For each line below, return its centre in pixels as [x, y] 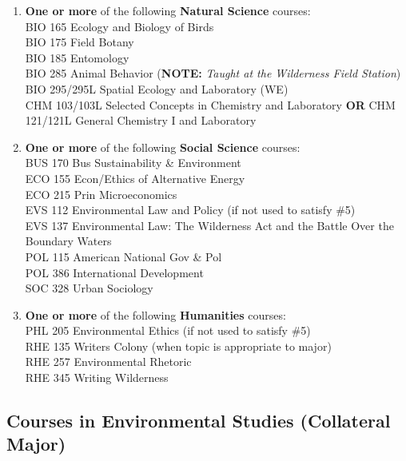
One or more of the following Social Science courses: [163, 147]
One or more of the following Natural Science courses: [168, 10]
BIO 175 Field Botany [80, 42]
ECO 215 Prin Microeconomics [101, 194]
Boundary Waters [68, 241]
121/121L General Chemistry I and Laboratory [141, 120]
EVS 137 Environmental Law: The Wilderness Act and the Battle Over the [209, 225]
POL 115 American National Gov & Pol [123, 256]
